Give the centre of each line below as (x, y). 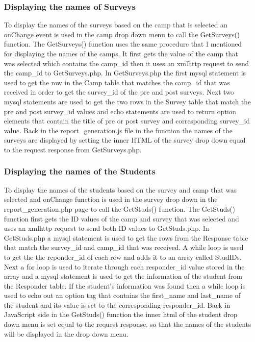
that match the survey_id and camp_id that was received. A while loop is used (124, 247)
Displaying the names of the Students (80, 171)
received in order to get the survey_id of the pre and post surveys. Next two (119, 92)
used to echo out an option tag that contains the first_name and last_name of (122, 295)
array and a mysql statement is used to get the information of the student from (123, 276)
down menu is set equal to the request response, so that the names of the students (127, 324)
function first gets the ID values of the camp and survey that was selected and (122, 218)
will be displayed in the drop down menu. (66, 333)
